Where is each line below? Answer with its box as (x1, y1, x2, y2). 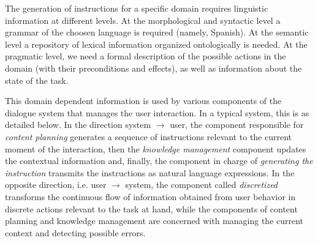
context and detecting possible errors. (5, 226, 146, 239)
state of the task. (5, 73, 69, 86)
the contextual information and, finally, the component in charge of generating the (5, 154, 313, 167)
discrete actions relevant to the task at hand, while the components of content (5, 202, 298, 215)
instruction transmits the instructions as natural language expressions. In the (5, 166, 295, 179)
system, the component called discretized (125, 178, 278, 191)
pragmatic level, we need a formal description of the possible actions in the (5, 50, 286, 62)
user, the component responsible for (170, 118, 304, 131)
